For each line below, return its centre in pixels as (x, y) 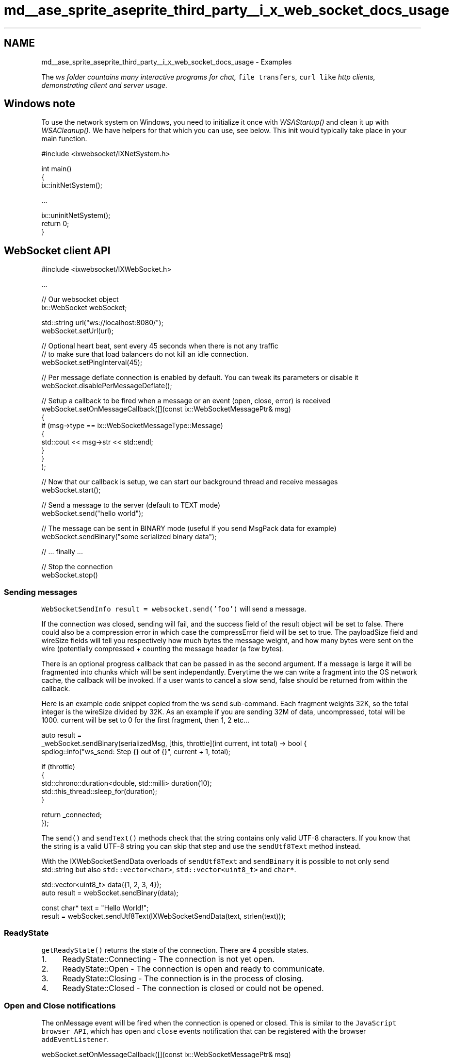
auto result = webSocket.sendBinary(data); (110, 893)
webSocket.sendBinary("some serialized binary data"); (129, 537)
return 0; (55, 224)
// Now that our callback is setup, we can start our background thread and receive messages (190, 482)
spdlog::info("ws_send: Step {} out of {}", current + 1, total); (136, 752)
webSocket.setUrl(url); (77, 331)
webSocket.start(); (71, 490)
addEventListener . (75, 1039)
